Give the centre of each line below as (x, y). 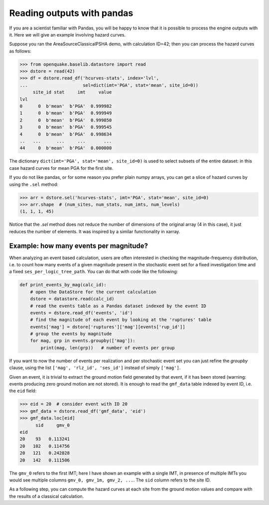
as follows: (20, 51)
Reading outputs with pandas (71, 13)
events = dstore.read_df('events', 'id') (81, 313)
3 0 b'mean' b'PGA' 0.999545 (66, 127)
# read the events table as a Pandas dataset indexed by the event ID (118, 306)
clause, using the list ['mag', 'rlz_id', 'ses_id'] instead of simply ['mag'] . (95, 368)
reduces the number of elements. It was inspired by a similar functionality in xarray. (95, 231)
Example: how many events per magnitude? (78, 246)
